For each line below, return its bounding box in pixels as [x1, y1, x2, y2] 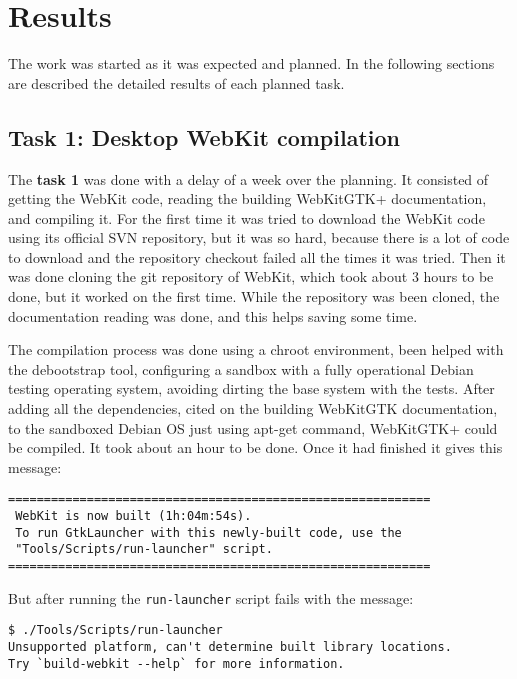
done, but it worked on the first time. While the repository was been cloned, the [8, 286, 500, 307]
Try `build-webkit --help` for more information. [8, 656, 345, 671]
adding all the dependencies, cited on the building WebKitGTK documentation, [8, 398, 498, 419]
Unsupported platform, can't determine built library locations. [8, 640, 452, 655]
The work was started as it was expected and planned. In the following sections [8, 53, 495, 74]
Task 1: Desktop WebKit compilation [8, 121, 401, 152]
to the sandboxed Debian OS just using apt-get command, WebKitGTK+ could [8, 417, 498, 438]
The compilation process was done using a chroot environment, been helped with [8, 339, 504, 360]
